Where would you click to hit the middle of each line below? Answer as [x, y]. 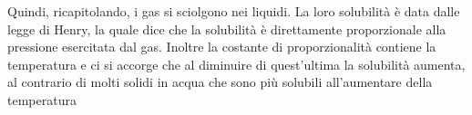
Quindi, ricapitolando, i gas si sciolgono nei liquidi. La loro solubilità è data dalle [234, 11]
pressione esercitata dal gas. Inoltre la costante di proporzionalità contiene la [222, 47]
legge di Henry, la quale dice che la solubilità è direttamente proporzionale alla [227, 29]
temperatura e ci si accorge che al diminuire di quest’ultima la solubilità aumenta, [236, 64]
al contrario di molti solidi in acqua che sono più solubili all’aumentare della [220, 82]
